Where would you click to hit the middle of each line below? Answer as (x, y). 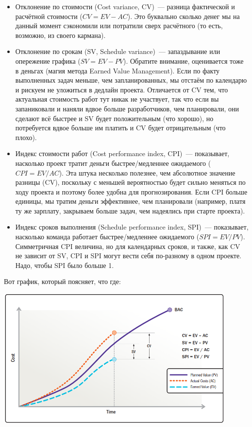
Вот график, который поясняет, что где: (62, 281)
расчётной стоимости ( (49, 16)
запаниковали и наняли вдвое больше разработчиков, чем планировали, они (127, 108)
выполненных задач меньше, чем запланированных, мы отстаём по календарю (131, 80)
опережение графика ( (48, 61)
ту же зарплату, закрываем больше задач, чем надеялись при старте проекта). (130, 210)
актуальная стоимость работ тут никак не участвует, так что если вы (117, 99)
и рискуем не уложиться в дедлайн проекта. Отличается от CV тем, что (122, 89)
